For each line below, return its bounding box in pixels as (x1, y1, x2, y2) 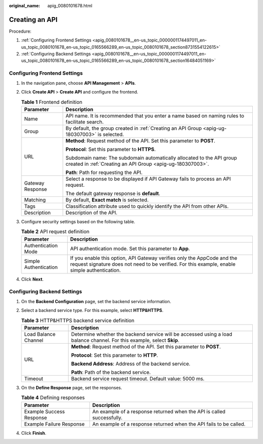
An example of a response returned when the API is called (92, 408, 226, 415)
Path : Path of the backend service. (71, 368, 151, 375)
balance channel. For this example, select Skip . (71, 337, 180, 344)
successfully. (92, 414, 123, 421)
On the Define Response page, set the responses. (21, 385, 122, 390)
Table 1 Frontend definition (21, 98, 83, 105)
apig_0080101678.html (47, 3, 93, 8)
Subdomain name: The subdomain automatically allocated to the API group (65, 154, 237, 161)
